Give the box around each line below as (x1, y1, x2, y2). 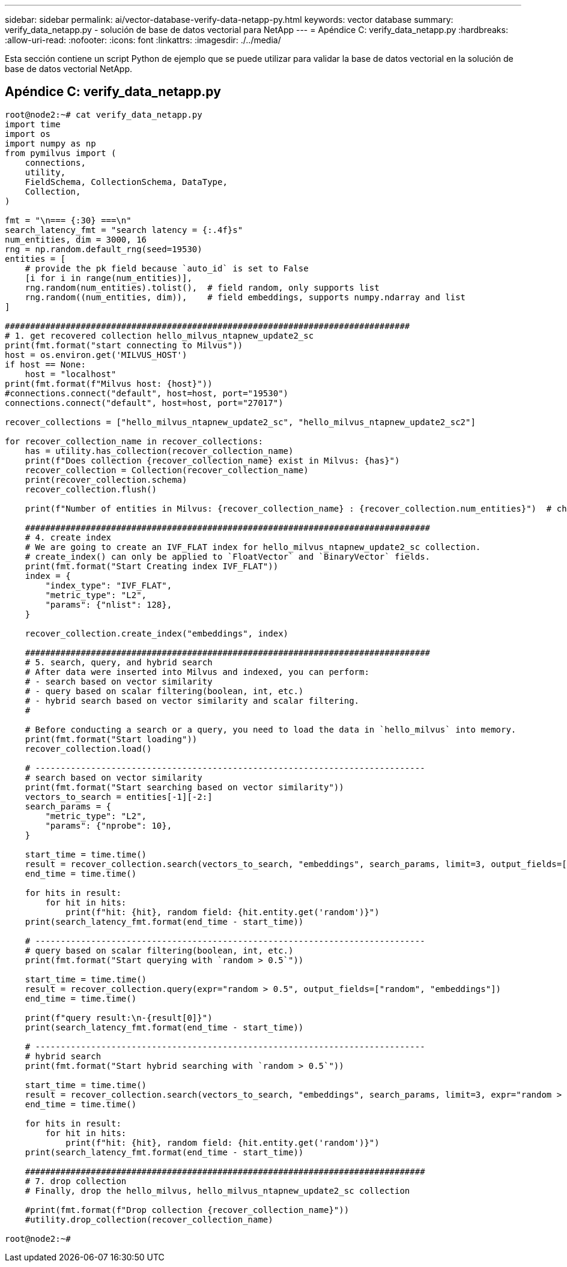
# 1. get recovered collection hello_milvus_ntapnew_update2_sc (5, 330, 314, 340)
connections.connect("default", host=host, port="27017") (5, 398, 283, 408)
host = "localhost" (25, 369, 117, 379)
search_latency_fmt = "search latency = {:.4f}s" (5, 225, 243, 235)
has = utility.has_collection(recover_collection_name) (25, 446, 294, 456)
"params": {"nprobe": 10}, (45, 820, 172, 830)
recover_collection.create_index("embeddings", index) (25, 628, 289, 638)
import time (5, 119, 61, 129)
